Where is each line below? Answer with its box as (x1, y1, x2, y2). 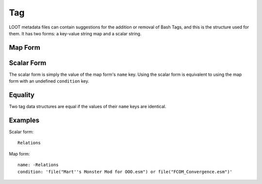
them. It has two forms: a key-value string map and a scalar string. (9, 30, 142, 36)
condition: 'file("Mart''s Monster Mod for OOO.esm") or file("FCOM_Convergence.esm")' (17, 169, 233, 174)
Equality (9, 91, 35, 99)
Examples (9, 116, 40, 124)
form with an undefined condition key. (9, 78, 89, 84)
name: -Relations (17, 162, 59, 168)
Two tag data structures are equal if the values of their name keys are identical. (9, 104, 167, 110)
